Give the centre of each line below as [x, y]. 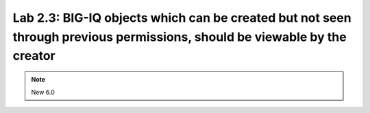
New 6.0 [43, 92]
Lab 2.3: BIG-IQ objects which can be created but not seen [182, 18]
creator [34, 56]
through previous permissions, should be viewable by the [180, 37]
